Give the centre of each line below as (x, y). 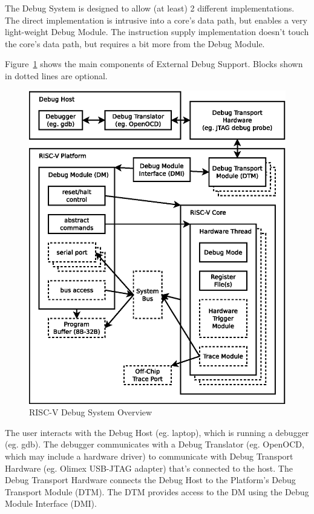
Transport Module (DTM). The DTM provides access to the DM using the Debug (157, 491)
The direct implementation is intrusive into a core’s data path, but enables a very (156, 20)
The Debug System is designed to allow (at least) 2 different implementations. (150, 8)
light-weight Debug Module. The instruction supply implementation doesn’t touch (157, 32)
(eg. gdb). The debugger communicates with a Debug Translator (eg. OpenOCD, (155, 444)
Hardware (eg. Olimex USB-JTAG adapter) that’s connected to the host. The (149, 468)
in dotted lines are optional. (56, 75)
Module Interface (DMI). (51, 503)
